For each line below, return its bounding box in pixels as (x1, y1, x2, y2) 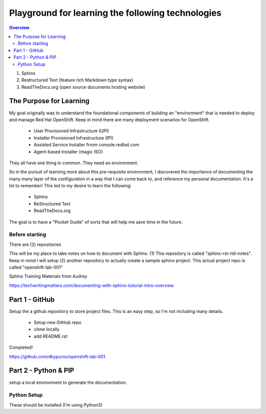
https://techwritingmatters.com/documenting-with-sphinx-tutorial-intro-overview (9, 282, 174, 288)
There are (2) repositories (9, 241, 62, 247)
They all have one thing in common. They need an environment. (9, 160, 138, 166)
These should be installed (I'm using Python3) (9, 402, 103, 408)
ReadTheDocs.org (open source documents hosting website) (21, 84, 145, 90)
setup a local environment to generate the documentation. (9, 379, 127, 385)
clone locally (33, 326, 60, 332)
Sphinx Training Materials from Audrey (9, 274, 87, 279)
